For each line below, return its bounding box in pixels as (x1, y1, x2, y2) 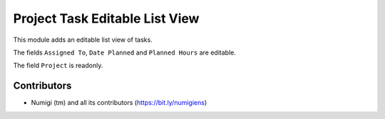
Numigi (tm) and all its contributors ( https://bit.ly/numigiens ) (31, 98, 207, 107)
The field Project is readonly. (13, 61, 103, 70)
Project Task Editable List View (13, 11, 200, 26)
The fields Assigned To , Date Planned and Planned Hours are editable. (13, 48, 237, 57)
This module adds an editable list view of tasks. (13, 35, 153, 44)
